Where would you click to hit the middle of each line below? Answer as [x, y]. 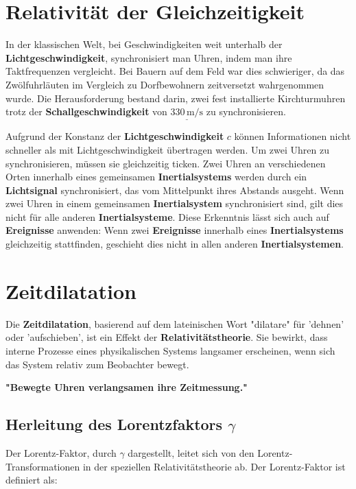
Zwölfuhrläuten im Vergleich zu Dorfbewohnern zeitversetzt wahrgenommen [165, 84]
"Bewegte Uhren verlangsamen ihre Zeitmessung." [127, 387]
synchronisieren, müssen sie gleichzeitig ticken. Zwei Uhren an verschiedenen [166, 163]
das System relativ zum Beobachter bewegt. [97, 364]
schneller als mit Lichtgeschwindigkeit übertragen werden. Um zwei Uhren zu [167, 149]
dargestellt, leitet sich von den [191, 452]
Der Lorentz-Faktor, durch [61, 452]
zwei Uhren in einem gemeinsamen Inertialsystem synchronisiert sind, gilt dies [175, 203]
